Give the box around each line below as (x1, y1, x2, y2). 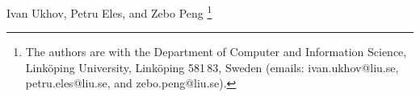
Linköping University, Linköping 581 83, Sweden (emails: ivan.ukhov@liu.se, (25, 59, 399, 75)
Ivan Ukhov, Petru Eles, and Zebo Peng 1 (6, 2, 212, 21)
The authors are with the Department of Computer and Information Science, (25, 43, 407, 60)
